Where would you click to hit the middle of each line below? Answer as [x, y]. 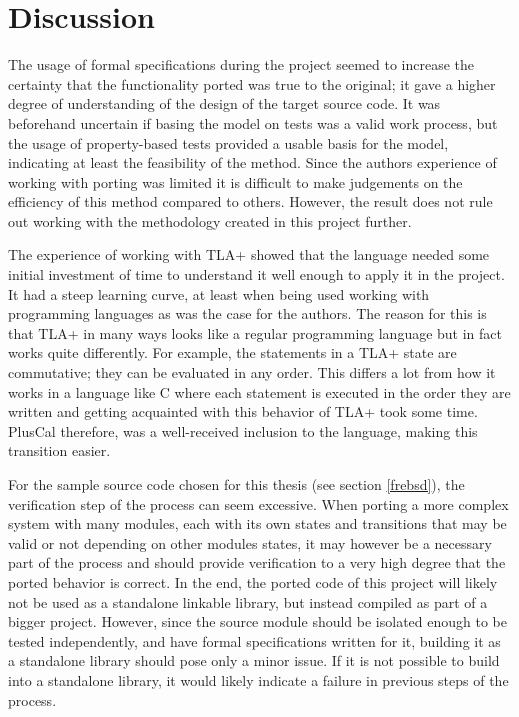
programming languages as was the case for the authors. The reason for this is [247, 313]
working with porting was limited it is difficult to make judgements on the [235, 181]
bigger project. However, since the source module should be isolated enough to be [257, 621]
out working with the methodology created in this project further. [210, 220]
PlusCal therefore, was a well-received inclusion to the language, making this [243, 430]
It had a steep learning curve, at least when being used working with [219, 293]
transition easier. [59, 450]
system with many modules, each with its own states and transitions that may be [257, 523]
